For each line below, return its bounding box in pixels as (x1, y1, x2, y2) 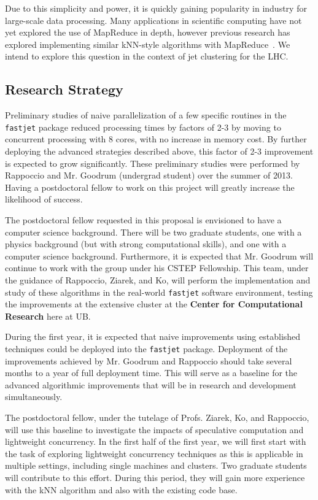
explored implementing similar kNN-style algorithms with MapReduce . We (5, 37, 290, 50)
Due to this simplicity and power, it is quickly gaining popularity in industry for (5, 2, 307, 14)
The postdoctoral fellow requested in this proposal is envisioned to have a (5, 213, 282, 226)
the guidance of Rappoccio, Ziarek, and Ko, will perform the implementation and (5, 273, 311, 286)
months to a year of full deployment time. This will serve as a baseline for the (5, 366, 298, 379)
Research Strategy (5, 80, 123, 99)
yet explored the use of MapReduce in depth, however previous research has (5, 26, 290, 39)
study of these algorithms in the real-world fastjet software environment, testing (5, 285, 313, 298)
